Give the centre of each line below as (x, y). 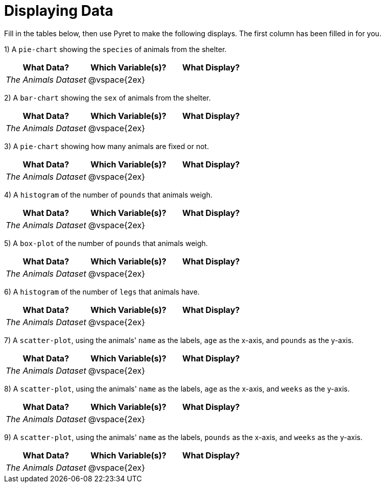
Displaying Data (59, 11)
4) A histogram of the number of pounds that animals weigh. (109, 194)
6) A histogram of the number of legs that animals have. (102, 291)
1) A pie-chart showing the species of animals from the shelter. (115, 49)
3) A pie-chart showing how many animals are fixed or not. (107, 146)
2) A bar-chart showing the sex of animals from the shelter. (107, 98)
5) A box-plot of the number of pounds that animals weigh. (106, 243)
